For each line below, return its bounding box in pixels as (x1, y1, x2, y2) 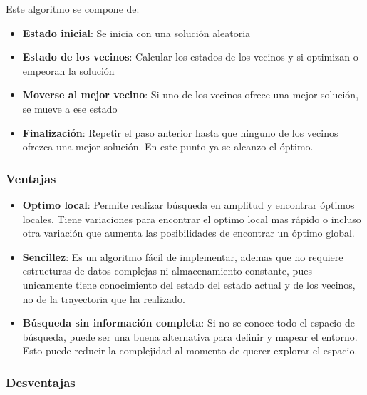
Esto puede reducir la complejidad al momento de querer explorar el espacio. (22, 343, 358, 358)
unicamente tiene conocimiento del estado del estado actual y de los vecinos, (22, 277, 356, 292)
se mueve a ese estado (22, 101, 118, 116)
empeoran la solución (22, 63, 115, 78)
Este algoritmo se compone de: (6, 1, 140, 16)
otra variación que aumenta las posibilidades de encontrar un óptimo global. (22, 225, 355, 240)
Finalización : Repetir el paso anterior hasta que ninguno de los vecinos (22, 125, 338, 140)
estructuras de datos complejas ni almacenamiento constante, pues (22, 263, 312, 278)
